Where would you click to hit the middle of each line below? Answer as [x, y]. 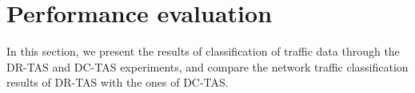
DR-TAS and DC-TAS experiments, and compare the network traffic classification [207, 66]
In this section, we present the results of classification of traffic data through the [203, 51]
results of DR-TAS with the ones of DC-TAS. [118, 82]
